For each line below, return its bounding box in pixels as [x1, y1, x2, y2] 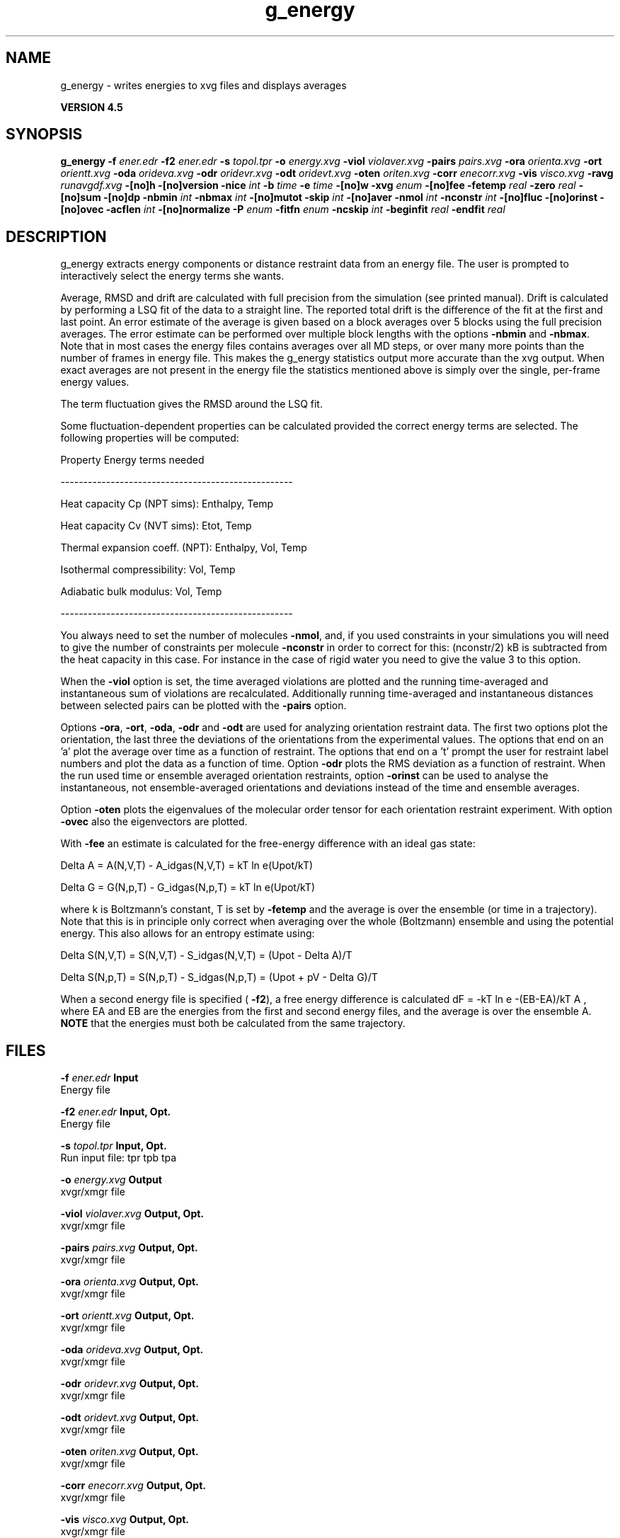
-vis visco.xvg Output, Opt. [60, 1513, 190, 1526]
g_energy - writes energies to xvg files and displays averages [60, 79, 347, 91]
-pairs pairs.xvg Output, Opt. [60, 1241, 198, 1254]
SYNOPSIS [6, 125, 83, 144]
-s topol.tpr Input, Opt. [60, 1140, 167, 1152]
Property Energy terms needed [60, 454, 205, 466]
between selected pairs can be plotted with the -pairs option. [60, 699, 347, 712]
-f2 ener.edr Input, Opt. [60, 1106, 171, 1118]
